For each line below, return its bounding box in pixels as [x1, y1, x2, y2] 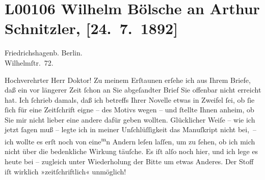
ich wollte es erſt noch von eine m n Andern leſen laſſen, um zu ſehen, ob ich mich [5, 135, 255, 146]
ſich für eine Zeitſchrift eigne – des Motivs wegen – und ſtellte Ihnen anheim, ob [5, 104, 254, 115]
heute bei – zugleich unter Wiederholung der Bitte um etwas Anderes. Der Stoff [5, 156, 254, 166]
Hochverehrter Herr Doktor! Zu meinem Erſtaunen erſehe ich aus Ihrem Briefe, [5, 74, 251, 85]
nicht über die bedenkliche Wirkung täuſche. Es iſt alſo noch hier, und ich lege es [5, 146, 258, 157]
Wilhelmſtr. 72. [5, 57, 54, 68]
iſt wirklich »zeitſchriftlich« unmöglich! [5, 166, 126, 176]
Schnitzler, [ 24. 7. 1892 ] [5, 18, 178, 39]
